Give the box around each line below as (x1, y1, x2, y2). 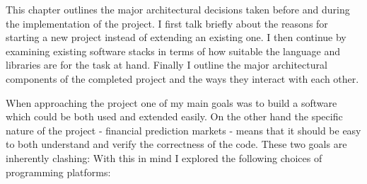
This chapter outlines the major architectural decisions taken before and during (6, 2, 350, 16)
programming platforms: (6, 164, 111, 179)
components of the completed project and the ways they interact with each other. (6, 71, 359, 86)
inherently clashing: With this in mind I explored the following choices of (6, 150, 322, 165)
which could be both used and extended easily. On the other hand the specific (6, 109, 343, 124)
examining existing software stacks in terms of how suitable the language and (6, 43, 341, 58)
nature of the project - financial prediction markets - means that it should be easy (6, 122, 361, 137)
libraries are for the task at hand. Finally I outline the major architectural (6, 57, 327, 72)
